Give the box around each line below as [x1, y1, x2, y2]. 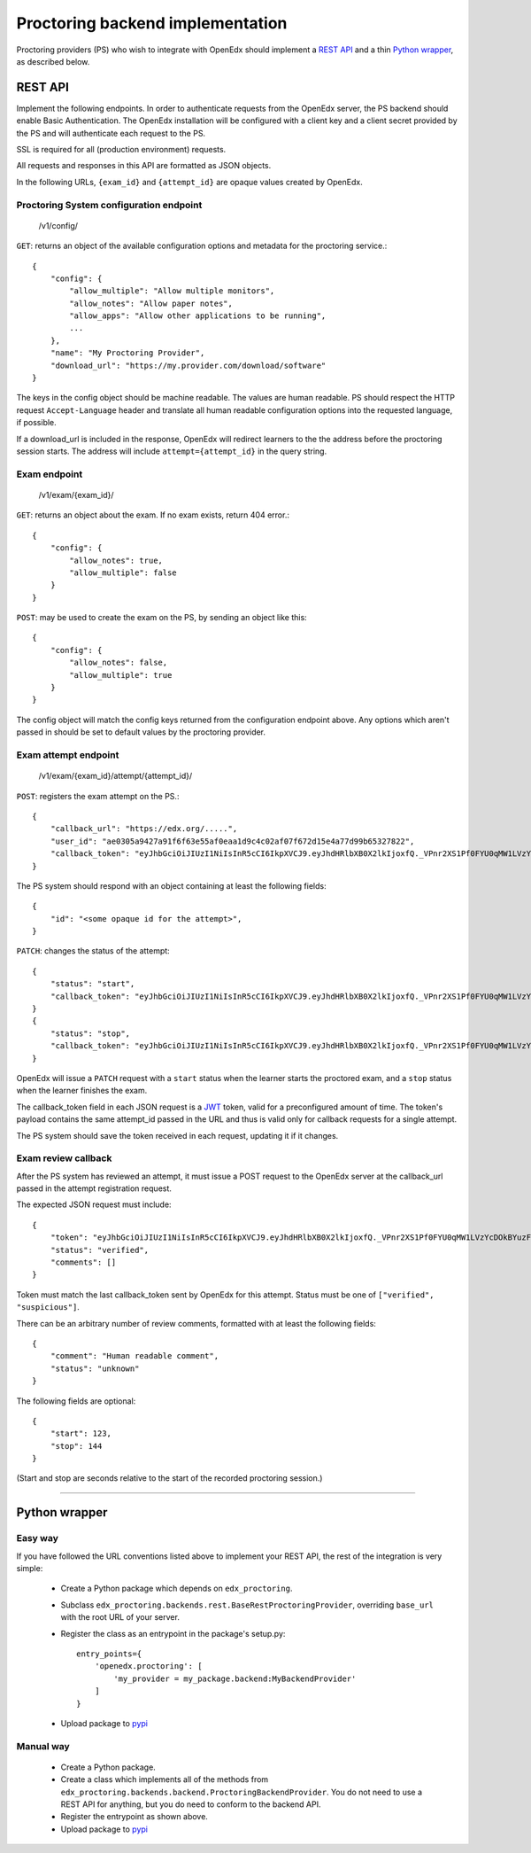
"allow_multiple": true [69, 670, 173, 680]
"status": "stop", [50, 1028, 131, 1039]
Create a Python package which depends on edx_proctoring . [60, 1583, 293, 1594]
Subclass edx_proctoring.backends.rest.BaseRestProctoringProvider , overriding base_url [60, 1600, 434, 1610]
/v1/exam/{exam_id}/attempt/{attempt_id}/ [38, 771, 193, 782]
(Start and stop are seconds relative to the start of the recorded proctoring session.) [16, 1473, 323, 1483]
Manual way [16, 1740, 70, 1752]
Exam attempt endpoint [16, 749, 119, 761]
